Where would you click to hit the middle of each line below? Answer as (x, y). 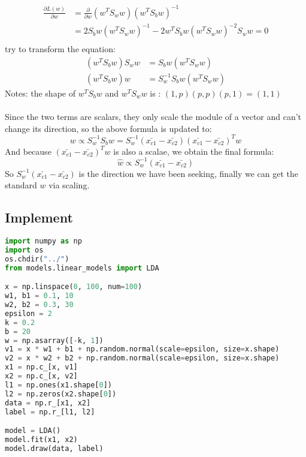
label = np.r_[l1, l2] (50, 412)
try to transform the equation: (60, 49)
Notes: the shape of (40, 93)
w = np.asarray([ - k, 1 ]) (54, 340)
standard (21, 185)
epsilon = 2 (28, 313)
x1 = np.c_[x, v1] (41, 367)
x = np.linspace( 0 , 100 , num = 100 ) (74, 287)
